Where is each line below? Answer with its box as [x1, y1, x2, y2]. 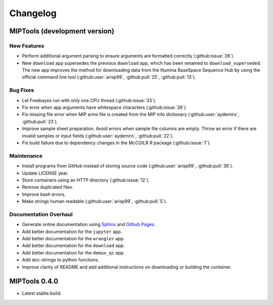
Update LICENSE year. [22, 170, 69, 176]
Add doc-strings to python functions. [22, 257, 100, 263]
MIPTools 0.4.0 [9, 277, 59, 286]
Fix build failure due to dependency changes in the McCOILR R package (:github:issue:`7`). [22, 140, 211, 146]
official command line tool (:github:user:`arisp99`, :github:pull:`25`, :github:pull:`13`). [22, 74, 196, 80]
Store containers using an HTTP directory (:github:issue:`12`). [22, 177, 150, 183]
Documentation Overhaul [9, 210, 73, 217]
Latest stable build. [22, 290, 62, 296]
